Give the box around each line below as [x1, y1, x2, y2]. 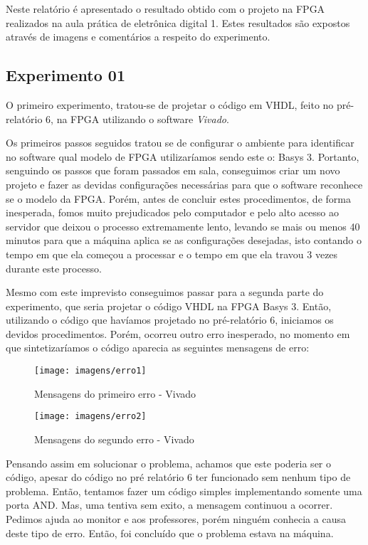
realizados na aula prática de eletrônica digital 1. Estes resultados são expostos [6, 15, 350, 30]
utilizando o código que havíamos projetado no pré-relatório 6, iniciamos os [6, 312, 334, 327]
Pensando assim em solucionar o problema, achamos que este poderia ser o [6, 455, 332, 470]
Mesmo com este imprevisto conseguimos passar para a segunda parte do [6, 285, 324, 300]
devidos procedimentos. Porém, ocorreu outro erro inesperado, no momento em [6, 326, 350, 341]
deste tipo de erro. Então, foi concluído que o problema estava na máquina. [6, 525, 334, 540]
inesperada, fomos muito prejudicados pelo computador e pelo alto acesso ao [6, 205, 339, 220]
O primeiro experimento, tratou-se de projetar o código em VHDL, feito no [6, 97, 334, 112]
